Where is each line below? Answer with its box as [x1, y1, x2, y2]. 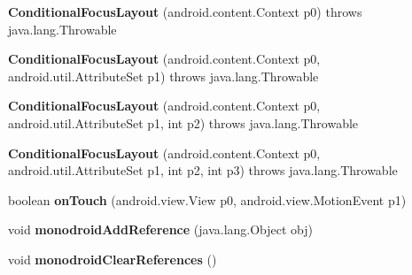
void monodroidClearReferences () [8, 249, 217, 268]
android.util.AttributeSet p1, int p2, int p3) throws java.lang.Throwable [8, 161, 398, 180]
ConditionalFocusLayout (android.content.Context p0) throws [8, 3, 362, 20]
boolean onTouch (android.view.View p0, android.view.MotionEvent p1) [8, 190, 407, 209]
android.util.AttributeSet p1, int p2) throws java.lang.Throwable [8, 113, 359, 132]
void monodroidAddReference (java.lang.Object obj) [8, 220, 314, 239]
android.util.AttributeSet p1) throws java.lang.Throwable [8, 66, 319, 85]
